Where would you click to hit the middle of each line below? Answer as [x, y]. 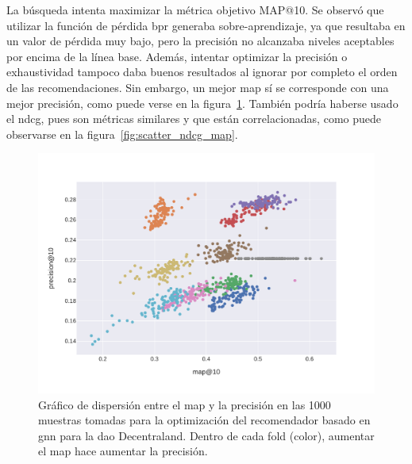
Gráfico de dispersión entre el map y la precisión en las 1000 [185, 404]
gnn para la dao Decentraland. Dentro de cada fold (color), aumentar [206, 435]
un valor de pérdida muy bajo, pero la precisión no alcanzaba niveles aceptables [200, 41]
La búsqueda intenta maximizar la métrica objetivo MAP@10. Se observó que [195, 10]
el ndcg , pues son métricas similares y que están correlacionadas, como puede [194, 119]
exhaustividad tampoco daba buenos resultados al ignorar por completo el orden [202, 72]
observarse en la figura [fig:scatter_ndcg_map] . [122, 134]
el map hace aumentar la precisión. [123, 451]
